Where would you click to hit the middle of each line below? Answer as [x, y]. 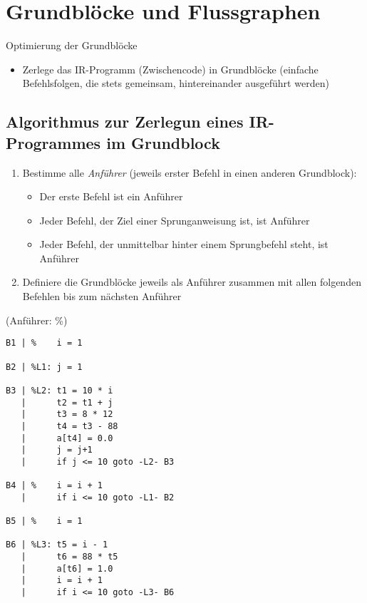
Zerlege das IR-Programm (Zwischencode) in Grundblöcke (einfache [170, 69]
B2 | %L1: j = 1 [44, 367]
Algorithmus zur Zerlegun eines [125, 122]
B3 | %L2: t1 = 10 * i [60, 390]
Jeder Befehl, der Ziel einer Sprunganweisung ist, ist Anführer [175, 220]
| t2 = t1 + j [67, 402]
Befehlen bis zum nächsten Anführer [102, 296]
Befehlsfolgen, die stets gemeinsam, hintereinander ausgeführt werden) [176, 83]
